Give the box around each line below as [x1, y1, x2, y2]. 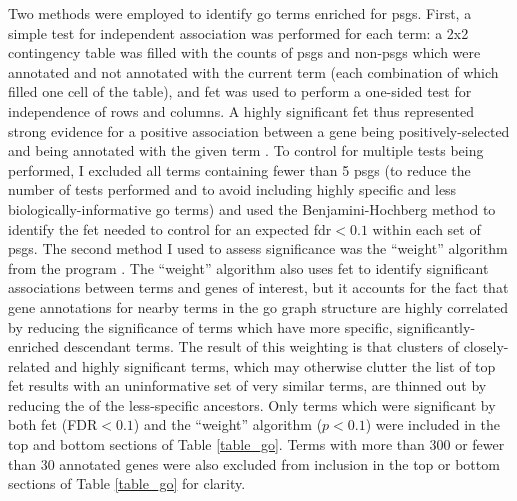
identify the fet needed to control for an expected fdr [8, 218, 332, 239]
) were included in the [365, 414, 500, 435]
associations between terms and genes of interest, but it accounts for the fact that [8, 277, 509, 298]
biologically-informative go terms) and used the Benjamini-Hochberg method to [8, 198, 496, 219]
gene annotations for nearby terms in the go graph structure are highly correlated [8, 296, 508, 317]
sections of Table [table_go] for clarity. [8, 473, 246, 494]
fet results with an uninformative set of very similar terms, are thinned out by [8, 375, 487, 396]
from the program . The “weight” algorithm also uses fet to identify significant [8, 257, 489, 278]
